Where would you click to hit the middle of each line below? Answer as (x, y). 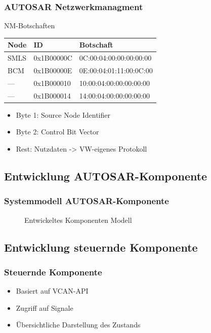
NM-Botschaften (30, 26)
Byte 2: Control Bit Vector (57, 132)
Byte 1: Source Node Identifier (63, 114)
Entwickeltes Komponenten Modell (78, 220)
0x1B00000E (53, 70)
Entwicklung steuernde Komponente (101, 247)
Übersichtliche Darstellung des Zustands (78, 325)
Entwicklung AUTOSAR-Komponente (106, 176)
